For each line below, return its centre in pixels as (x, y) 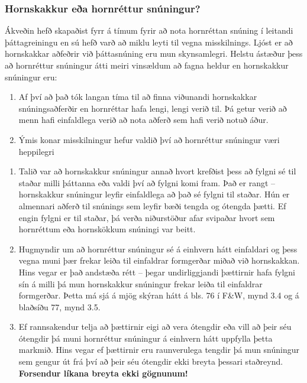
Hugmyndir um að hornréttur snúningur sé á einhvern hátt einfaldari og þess (158, 249)
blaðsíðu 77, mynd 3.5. (59, 306)
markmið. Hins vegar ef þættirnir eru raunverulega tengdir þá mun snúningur (159, 350)
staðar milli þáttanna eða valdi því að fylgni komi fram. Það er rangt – (147, 182)
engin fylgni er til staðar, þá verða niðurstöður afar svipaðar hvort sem (147, 217)
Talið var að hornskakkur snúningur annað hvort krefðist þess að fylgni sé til (157, 171)
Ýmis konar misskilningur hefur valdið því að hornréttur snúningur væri (149, 139)
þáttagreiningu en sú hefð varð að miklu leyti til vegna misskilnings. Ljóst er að (149, 42)
